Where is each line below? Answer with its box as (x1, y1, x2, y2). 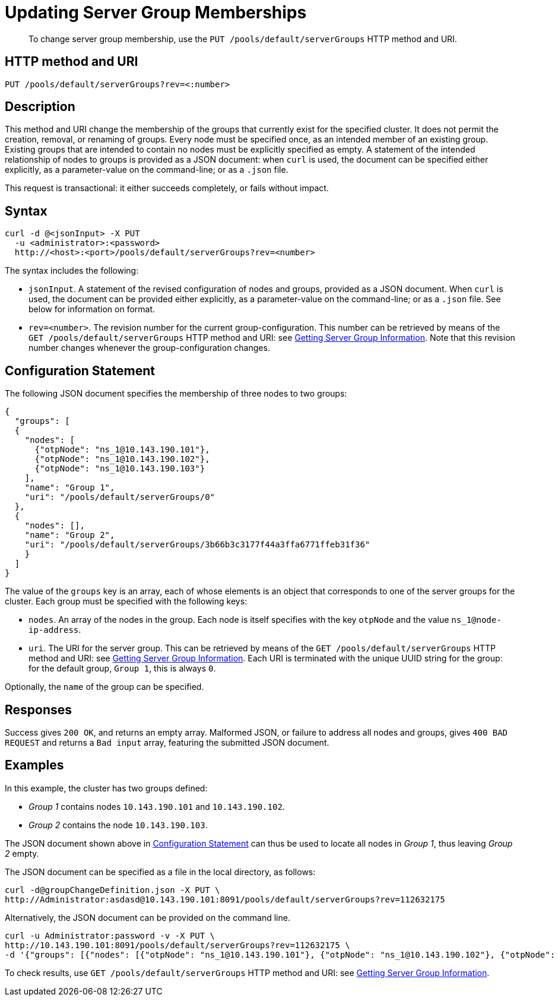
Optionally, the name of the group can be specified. (5, 682, 204, 692)
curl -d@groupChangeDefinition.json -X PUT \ (5, 885, 220, 895)
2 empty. (5, 848, 39, 859)
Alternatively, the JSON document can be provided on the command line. (5, 912, 290, 923)
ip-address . (28, 625, 81, 635)
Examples (5, 758, 64, 773)
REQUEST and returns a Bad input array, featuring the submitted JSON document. (5, 737, 329, 747)
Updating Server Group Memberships (5, 2, 307, 23)
